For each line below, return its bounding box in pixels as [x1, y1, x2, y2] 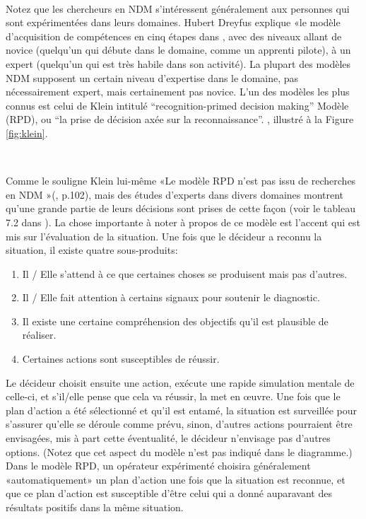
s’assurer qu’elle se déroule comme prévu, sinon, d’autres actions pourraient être [6, 416, 353, 431]
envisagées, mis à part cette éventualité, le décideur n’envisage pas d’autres [6, 431, 331, 445]
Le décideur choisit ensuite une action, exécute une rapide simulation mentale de [6, 375, 355, 390]
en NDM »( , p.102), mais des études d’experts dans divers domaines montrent [6, 187, 344, 202]
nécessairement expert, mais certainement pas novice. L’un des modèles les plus [6, 84, 350, 99]
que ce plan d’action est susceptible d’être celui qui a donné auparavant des [6, 486, 332, 501]
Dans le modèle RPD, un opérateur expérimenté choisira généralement [6, 458, 311, 473]
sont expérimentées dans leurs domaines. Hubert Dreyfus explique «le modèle [6, 15, 341, 30]
